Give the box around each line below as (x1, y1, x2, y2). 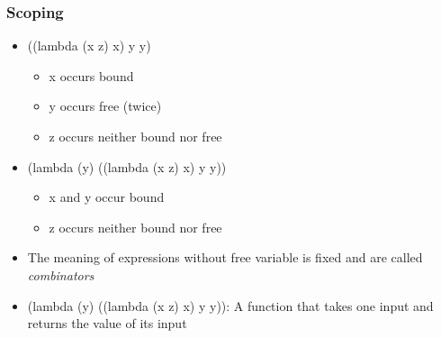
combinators (27, 265, 94, 284)
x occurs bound (49, 66, 134, 85)
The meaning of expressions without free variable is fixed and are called (27, 248, 423, 267)
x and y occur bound (49, 187, 165, 206)
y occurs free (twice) (49, 96, 162, 115)
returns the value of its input (27, 314, 187, 333)
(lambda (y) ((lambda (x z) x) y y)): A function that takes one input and (27, 296, 434, 315)
